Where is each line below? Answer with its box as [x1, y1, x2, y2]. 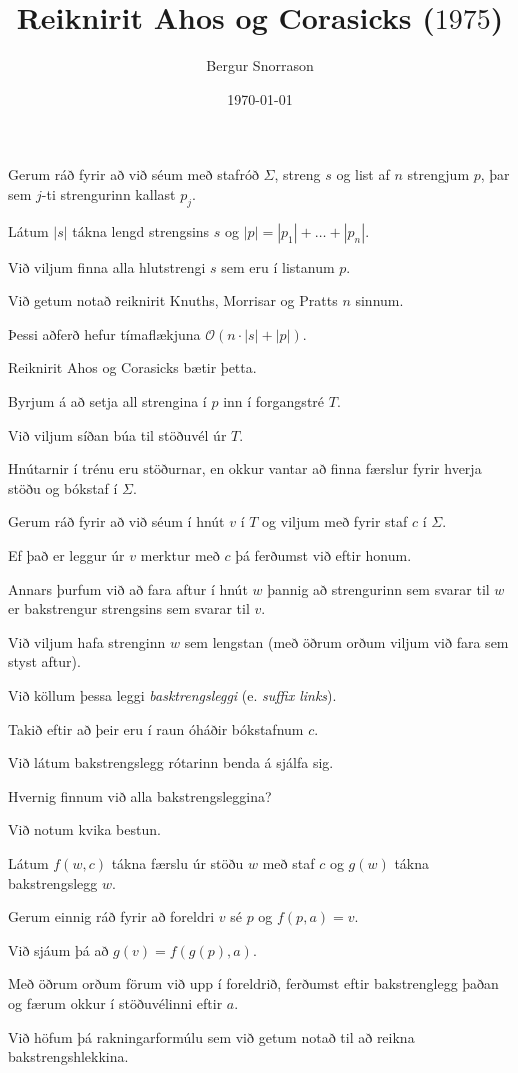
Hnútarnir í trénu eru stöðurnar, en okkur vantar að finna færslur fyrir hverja [8, 458, 482, 479]
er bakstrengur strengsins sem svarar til [8, 598, 250, 619]
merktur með [140, 545, 220, 566]
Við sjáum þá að [8, 939, 109, 960]
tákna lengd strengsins [72, 220, 210, 241]
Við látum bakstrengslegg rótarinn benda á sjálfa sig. [8, 752, 334, 773]
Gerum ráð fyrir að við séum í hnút [8, 511, 225, 532]
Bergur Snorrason [206, 55, 314, 76]
